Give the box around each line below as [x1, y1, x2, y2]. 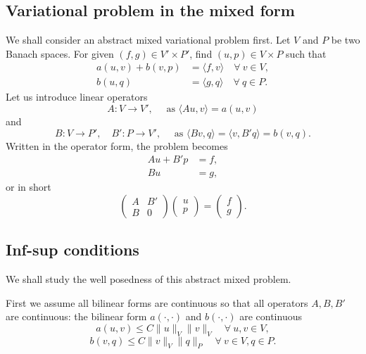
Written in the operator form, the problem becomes [6, 138, 228, 153]
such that [286, 46, 327, 61]
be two [331, 32, 360, 47]
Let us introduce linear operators [6, 89, 148, 104]
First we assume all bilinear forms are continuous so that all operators [6, 295, 308, 310]
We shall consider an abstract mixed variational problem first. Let [6, 32, 291, 47]
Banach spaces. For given [6, 46, 114, 61]
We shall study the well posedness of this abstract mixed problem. [6, 272, 291, 286]
